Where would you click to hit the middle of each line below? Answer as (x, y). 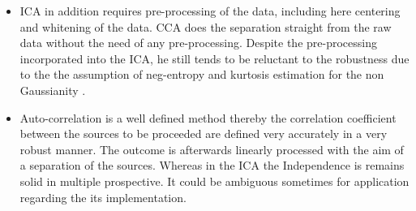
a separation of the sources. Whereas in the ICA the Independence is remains (212, 165)
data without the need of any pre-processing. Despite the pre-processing (198, 43)
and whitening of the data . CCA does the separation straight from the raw (206, 26)
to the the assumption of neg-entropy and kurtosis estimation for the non (202, 74)
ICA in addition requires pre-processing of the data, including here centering (210, 11)
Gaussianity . (53, 90)
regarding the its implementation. (103, 197)
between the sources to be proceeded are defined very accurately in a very (204, 133)
